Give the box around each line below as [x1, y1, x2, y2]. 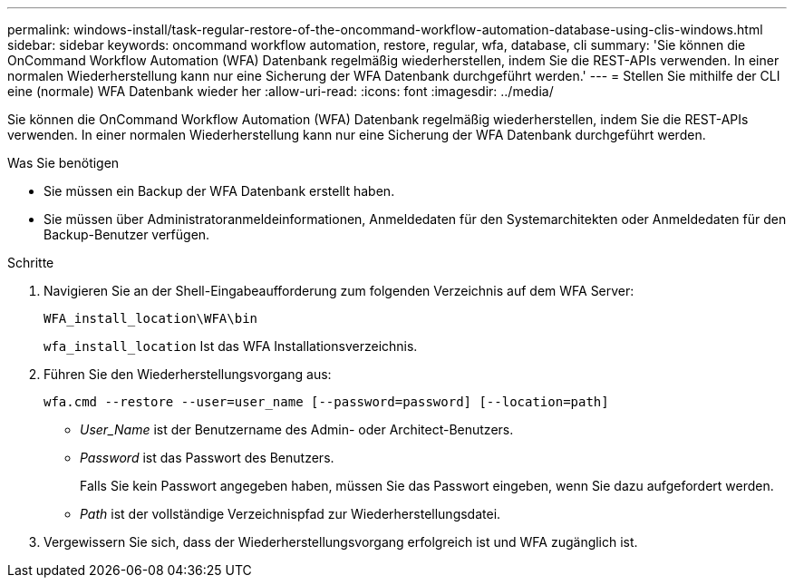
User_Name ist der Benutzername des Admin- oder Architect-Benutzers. [80, 422, 514, 437]
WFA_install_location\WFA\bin [44, 311, 258, 326]
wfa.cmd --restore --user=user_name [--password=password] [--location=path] [44, 395, 609, 409]
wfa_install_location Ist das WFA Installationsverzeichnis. [44, 338, 418, 354]
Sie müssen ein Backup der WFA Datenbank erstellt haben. [44, 183, 395, 199]
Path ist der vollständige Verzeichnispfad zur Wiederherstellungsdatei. [80, 506, 501, 522]
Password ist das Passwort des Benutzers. [80, 450, 334, 465]
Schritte [7, 255, 54, 270]
